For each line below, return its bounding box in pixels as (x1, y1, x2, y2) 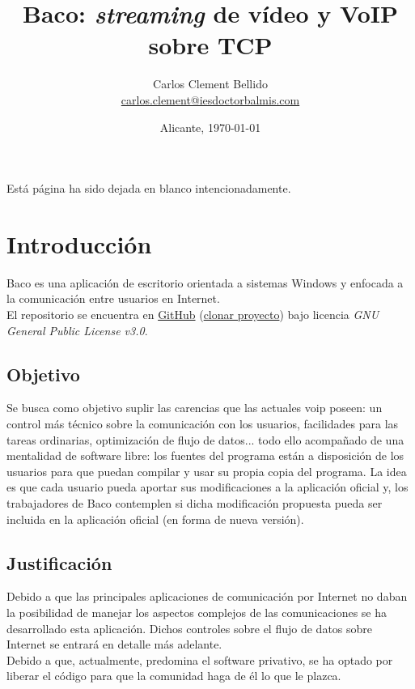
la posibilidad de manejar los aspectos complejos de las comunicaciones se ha (6, 603, 387, 620)
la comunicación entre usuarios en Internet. (6, 290, 220, 307)
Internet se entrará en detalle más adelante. (6, 636, 222, 653)
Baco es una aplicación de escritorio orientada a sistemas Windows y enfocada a (6, 274, 404, 291)
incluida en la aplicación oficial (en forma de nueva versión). (6, 510, 304, 527)
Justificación (6, 550, 112, 575)
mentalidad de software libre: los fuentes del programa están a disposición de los (6, 447, 404, 464)
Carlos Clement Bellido (153, 75, 268, 92)
